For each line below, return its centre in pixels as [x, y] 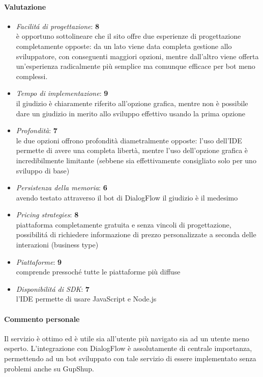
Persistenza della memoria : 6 [62, 187]
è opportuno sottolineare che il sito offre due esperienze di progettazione [128, 36]
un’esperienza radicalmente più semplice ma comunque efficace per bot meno [136, 66]
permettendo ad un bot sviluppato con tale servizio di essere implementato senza [130, 358]
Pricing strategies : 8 [47, 215]
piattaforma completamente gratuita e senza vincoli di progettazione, [124, 224]
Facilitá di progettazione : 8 [58, 26]
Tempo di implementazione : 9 [62, 93]
